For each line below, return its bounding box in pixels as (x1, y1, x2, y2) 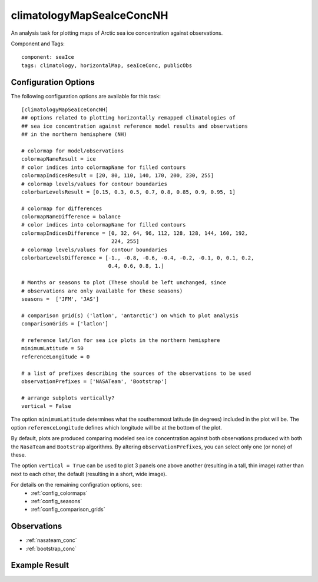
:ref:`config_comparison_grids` (31, 506, 105, 513)
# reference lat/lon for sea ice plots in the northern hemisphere (21, 337, 220, 344)
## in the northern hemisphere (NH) (21, 131, 127, 138)
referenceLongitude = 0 (21, 353, 90, 360)
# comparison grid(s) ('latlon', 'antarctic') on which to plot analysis (21, 312, 239, 319)
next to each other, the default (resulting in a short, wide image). (11, 470, 167, 477)
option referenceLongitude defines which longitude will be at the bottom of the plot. (11, 424, 222, 431)
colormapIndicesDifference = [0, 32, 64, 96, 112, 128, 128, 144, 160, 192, (21, 230, 249, 237)
